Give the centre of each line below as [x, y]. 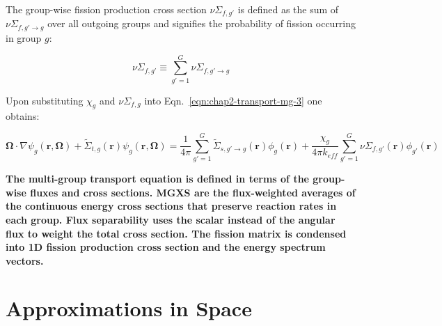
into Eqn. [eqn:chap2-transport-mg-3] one [233, 100]
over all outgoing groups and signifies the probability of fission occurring [202, 23]
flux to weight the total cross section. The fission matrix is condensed [176, 233]
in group [24, 37]
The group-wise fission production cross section [106, 9]
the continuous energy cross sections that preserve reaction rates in [171, 206]
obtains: [23, 116]
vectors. [25, 260]
